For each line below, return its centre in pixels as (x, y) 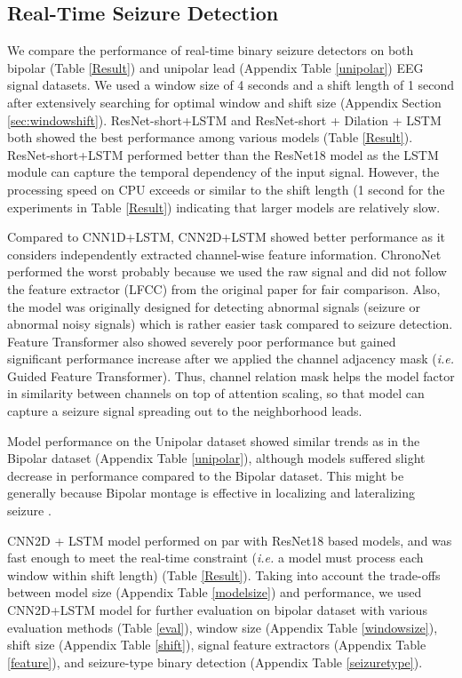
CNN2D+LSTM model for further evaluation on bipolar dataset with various (217, 610)
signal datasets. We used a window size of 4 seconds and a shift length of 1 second (231, 85)
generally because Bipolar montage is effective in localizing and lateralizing (211, 493)
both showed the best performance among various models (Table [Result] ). (210, 137)
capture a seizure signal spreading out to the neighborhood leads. (185, 411)
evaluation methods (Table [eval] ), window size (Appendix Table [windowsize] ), (223, 627)
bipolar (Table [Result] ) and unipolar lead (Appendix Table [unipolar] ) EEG (215, 67)
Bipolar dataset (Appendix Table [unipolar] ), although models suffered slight (216, 458)
